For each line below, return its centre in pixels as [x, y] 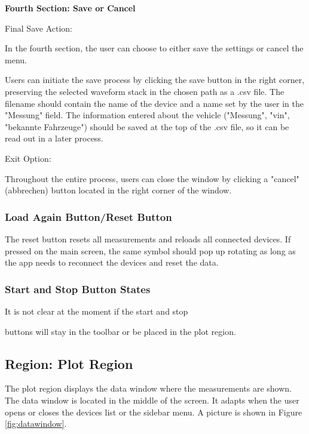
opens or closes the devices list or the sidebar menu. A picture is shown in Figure [154, 412]
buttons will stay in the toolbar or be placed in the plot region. [120, 331]
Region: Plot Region [69, 363]
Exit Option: [28, 158]
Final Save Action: [39, 28]
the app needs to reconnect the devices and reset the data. [112, 262]
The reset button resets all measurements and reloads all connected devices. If [148, 238]
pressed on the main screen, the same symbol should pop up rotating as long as [150, 250]
